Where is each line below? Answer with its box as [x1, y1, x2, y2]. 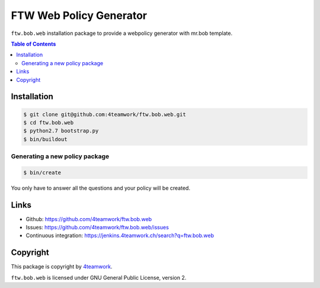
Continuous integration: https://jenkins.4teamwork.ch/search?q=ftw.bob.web [25, 232, 215, 239]
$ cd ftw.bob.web [23, 119, 74, 126]
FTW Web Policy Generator [11, 9, 148, 22]
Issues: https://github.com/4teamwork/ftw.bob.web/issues [25, 224, 169, 231]
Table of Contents [11, 40, 56, 47]
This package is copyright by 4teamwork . [11, 263, 113, 270]
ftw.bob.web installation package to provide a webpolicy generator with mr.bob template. [11, 30, 233, 37]
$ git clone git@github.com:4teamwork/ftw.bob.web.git [23, 111, 186, 118]
